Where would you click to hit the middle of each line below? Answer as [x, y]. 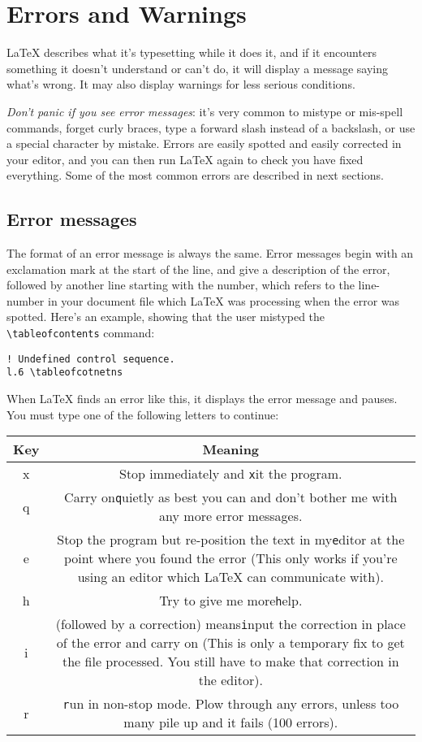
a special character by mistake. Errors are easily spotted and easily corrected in [204, 143]
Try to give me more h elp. [231, 601]
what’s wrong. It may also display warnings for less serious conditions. [181, 84]
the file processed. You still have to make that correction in [230, 662]
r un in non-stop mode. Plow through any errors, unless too [231, 704]
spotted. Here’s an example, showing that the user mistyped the [166, 317]
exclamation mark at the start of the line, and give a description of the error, [198, 269]
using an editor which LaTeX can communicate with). [230, 577]
